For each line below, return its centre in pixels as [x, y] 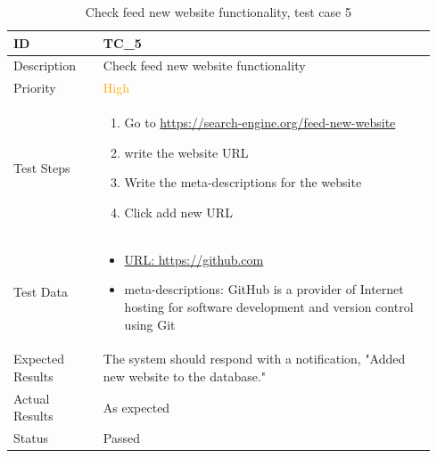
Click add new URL [178, 212]
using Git [150, 324]
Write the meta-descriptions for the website [243, 182]
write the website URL [186, 152]
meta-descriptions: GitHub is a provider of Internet [264, 289]
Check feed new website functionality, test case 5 [218, 12]
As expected [136, 407]
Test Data [41, 292]
